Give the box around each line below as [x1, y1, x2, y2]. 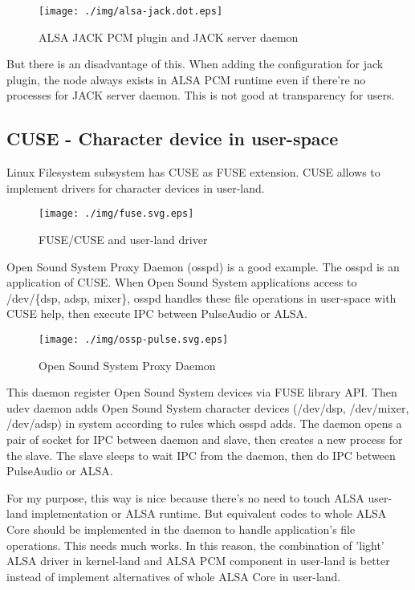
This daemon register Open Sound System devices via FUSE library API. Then [6, 384, 397, 401]
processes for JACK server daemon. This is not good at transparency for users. [6, 87, 395, 104]
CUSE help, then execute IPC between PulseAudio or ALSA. [6, 305, 308, 322]
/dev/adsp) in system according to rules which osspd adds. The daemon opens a [6, 415, 402, 432]
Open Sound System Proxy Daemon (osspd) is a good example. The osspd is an [6, 258, 400, 275]
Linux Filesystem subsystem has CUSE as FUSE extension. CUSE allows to [6, 164, 380, 181]
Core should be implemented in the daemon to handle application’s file [6, 521, 356, 538]
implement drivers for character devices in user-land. [6, 179, 265, 196]
